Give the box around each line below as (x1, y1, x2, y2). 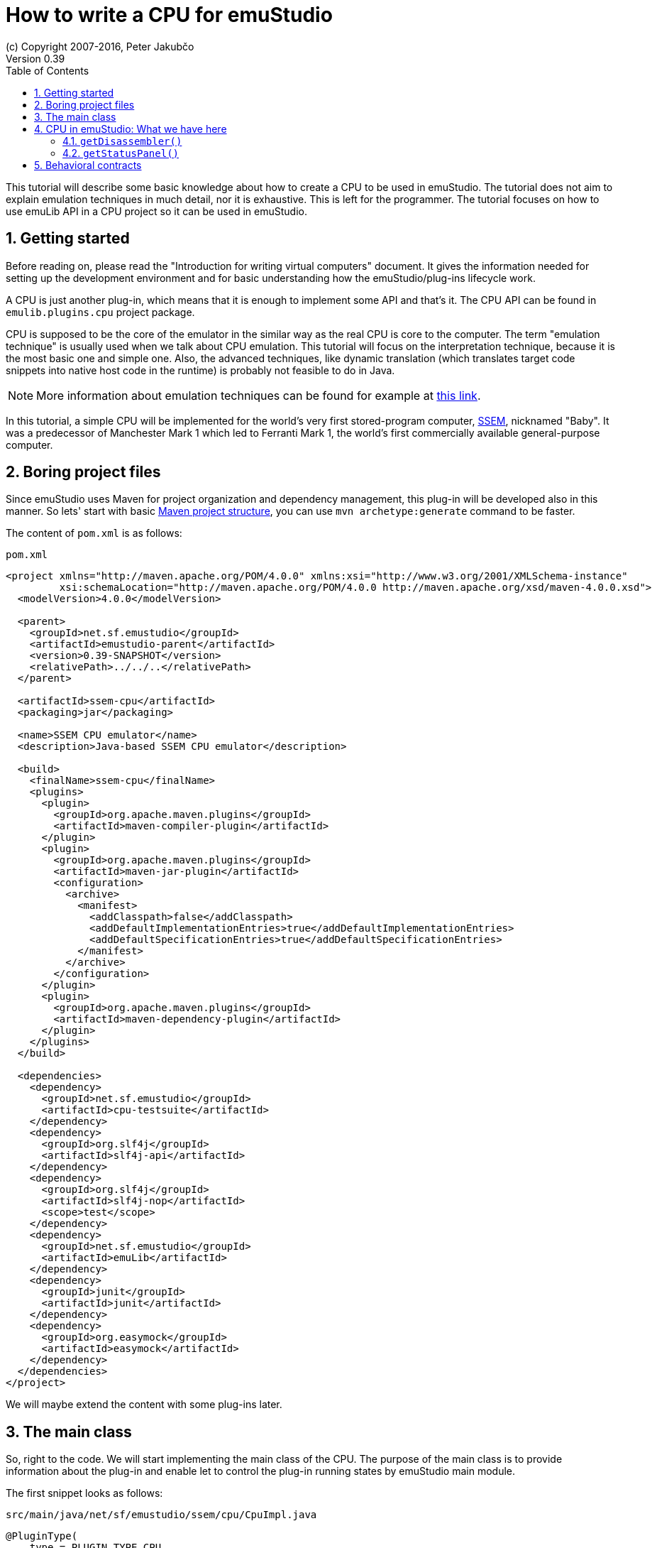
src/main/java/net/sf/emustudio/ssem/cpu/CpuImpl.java (6, 1509, 317, 1521)
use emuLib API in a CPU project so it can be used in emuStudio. (6, 205, 307, 217)
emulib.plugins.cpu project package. (6, 305, 195, 318)
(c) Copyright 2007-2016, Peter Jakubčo (6, 40, 194, 53)
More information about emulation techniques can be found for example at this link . (36, 388, 481, 403)
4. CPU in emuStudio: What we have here (34, 122, 227, 135)
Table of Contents (6, 64, 89, 77)
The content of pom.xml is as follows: (6, 527, 182, 540)
